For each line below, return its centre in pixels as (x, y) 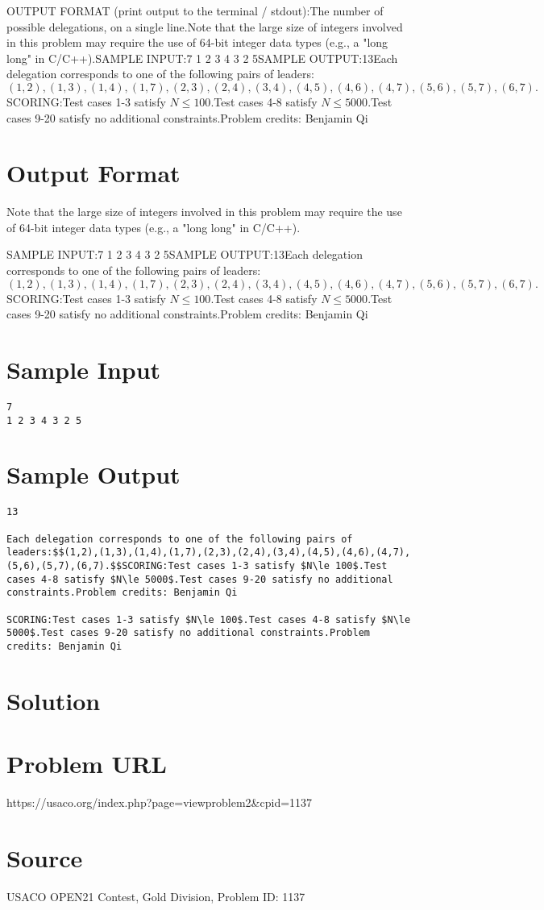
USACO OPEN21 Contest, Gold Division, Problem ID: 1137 (156, 896)
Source (45, 857)
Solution (54, 700)
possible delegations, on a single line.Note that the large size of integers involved (205, 26)
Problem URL (87, 764)
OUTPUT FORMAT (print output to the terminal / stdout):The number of (195, 10)
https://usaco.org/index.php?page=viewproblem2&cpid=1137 (160, 802)
